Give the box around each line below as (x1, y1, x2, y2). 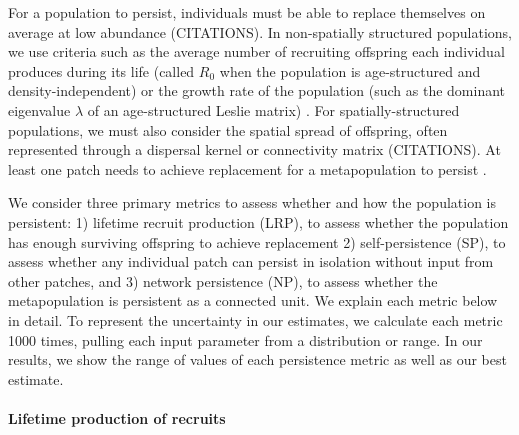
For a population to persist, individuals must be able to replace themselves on (8, 2, 486, 22)
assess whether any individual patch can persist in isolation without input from (8, 251, 494, 272)
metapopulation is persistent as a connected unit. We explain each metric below (8, 290, 498, 311)
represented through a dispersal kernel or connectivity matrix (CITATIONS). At (8, 139, 501, 160)
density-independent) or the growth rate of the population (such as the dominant (8, 80, 505, 101)
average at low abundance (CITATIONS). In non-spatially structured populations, (8, 21, 513, 42)
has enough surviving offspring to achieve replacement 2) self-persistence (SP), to (8, 231, 506, 252)
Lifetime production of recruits (8, 407, 226, 428)
